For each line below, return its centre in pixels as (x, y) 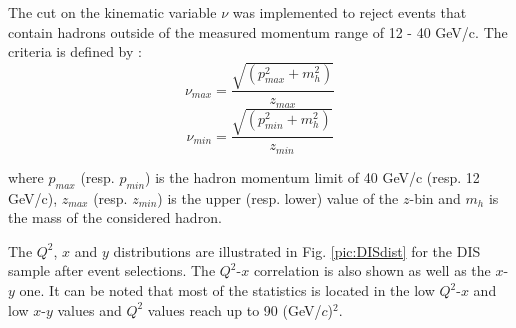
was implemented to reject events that (349, 12)
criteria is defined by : (75, 51)
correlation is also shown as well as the (372, 270)
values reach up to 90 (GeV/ (234, 309)
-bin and (435, 197)
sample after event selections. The (112, 270)
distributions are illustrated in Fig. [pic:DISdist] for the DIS (297, 250)
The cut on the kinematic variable (112, 12)
